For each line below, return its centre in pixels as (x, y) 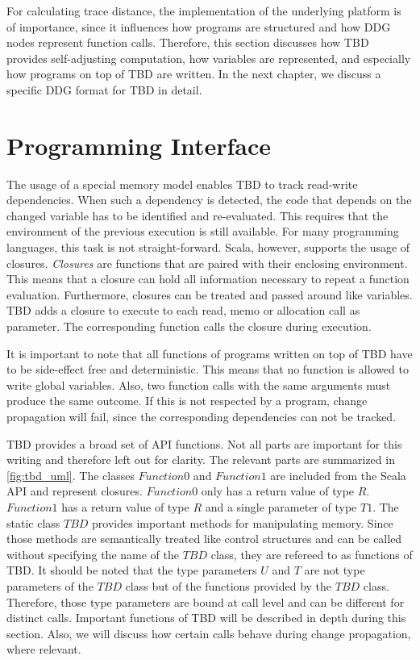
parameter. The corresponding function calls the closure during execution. (189, 326)
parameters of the (50, 585)
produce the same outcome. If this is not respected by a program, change (187, 401)
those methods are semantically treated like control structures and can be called (204, 539)
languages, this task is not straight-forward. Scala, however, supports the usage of (208, 247)
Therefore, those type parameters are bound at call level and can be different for (206, 602)
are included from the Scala (338, 475)
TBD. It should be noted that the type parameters (132, 570)
